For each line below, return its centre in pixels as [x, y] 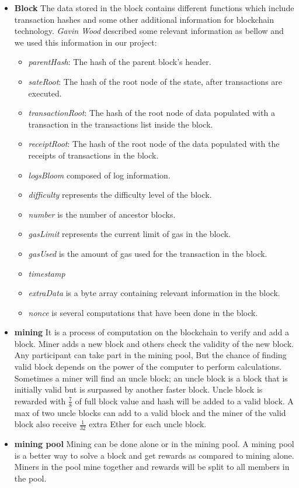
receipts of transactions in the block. [93, 155]
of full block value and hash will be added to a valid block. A [184, 401]
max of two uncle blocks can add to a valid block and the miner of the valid [150, 412]
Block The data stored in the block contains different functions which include [154, 8]
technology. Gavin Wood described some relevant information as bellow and [149, 31]
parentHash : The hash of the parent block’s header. [120, 62]
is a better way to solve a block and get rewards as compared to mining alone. [154, 455]
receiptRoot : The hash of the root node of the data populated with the [154, 144]
